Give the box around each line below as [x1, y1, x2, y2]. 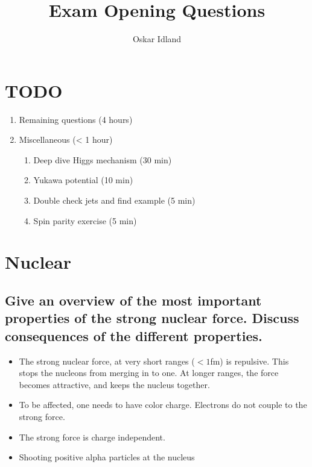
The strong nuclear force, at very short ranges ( [19, 354, 195, 367]
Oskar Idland [132, 33, 182, 45]
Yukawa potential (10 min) [33, 174, 133, 186]
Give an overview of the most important [5, 290, 262, 309]
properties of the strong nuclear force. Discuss [5, 309, 299, 327]
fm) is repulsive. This [210, 354, 289, 367]
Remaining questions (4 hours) [19, 113, 133, 125]
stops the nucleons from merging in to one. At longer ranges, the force [19, 366, 279, 379]
